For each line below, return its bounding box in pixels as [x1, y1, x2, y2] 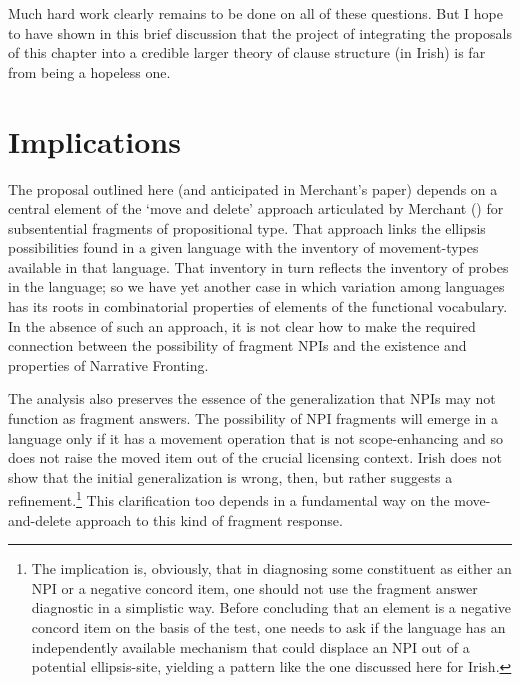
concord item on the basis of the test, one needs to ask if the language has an [31, 617, 506, 638]
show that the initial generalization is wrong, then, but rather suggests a [8, 466, 453, 487]
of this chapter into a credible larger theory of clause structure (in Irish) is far [8, 42, 486, 63]
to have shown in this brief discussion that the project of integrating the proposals [8, 22, 512, 43]
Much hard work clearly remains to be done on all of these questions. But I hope [8, 3, 503, 23]
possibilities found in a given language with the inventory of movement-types [8, 237, 479, 258]
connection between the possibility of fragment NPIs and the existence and [8, 335, 467, 356]
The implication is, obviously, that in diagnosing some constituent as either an [31, 558, 512, 579]
